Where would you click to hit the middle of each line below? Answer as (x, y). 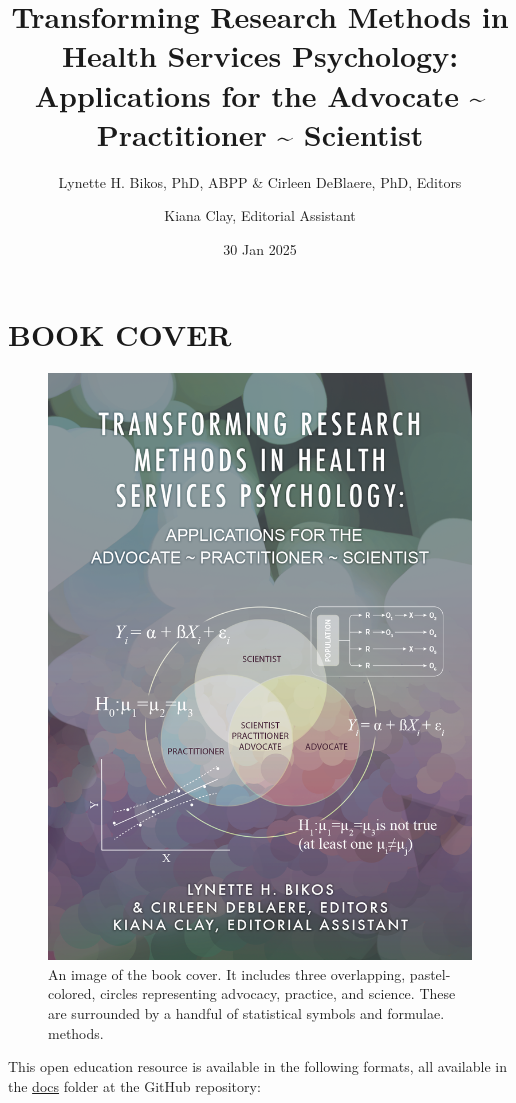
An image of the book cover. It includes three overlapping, (227, 973)
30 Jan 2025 (260, 248)
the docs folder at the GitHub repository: (134, 1085)
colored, (72, 993)
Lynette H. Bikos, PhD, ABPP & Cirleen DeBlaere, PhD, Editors (260, 181)
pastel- (430, 973)
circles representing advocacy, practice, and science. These (278, 993)
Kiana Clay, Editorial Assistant (260, 215)
